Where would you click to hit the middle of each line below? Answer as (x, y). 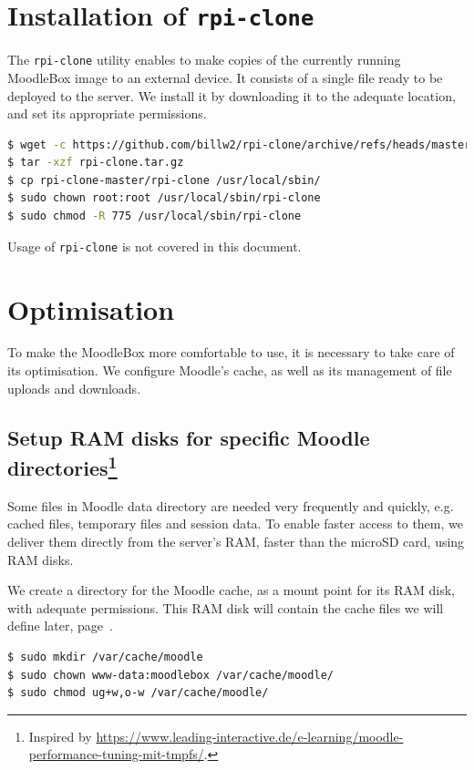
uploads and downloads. (74, 388)
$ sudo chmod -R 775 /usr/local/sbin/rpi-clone (155, 216)
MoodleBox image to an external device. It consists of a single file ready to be (225, 77)
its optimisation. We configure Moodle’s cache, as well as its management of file (230, 370)
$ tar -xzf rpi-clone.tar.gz (96, 163)
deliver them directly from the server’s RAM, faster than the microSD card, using (236, 541)
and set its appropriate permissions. (107, 113)
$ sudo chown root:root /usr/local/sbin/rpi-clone (164, 198)
